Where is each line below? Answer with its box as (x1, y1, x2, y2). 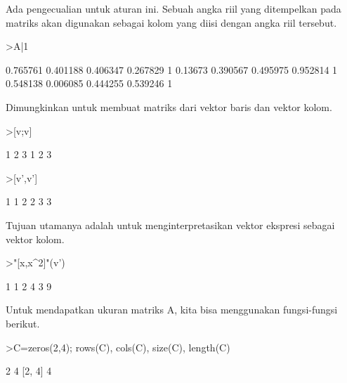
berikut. (6, 316, 40, 330)
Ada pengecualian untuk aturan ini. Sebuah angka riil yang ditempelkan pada (6, 1, 341, 15)
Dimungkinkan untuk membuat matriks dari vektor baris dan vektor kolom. (6, 99, 332, 114)
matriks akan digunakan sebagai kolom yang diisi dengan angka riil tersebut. (6, 15, 337, 30)
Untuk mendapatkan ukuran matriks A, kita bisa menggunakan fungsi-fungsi (6, 302, 338, 317)
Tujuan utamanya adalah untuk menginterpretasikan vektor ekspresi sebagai (6, 217, 335, 232)
